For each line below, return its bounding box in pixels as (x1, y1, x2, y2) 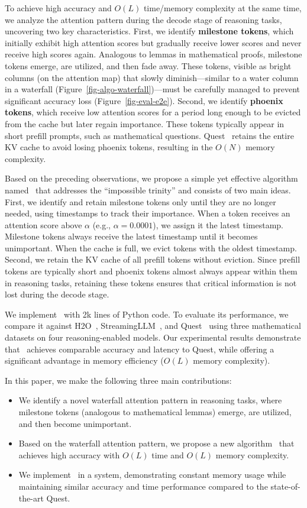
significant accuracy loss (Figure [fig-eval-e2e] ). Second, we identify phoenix (5, 94, 283, 106)
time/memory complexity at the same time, (143, 2, 302, 14)
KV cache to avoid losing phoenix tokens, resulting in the (5, 141, 213, 153)
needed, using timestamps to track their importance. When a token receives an (5, 207, 290, 219)
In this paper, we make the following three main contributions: (5, 374, 232, 386)
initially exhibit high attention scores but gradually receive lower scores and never (5, 36, 302, 48)
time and (151, 448, 184, 461)
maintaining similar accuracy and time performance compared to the (18, 480, 268, 492)
